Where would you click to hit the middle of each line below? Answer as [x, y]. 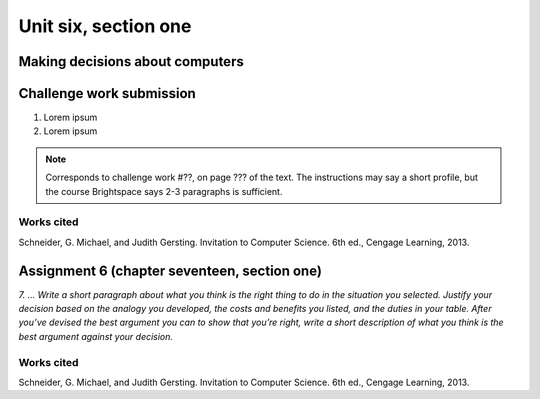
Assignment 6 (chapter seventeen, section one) [170, 270]
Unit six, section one [105, 26]
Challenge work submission [107, 93]
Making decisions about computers [131, 61]
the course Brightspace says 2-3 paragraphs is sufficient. [164, 191]
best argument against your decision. [96, 336]
